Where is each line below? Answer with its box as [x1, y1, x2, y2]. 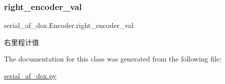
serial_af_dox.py [4, 70, 56, 80]
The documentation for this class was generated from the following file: [4, 53, 221, 64]
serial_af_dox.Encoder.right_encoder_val [4, 20, 134, 30]
